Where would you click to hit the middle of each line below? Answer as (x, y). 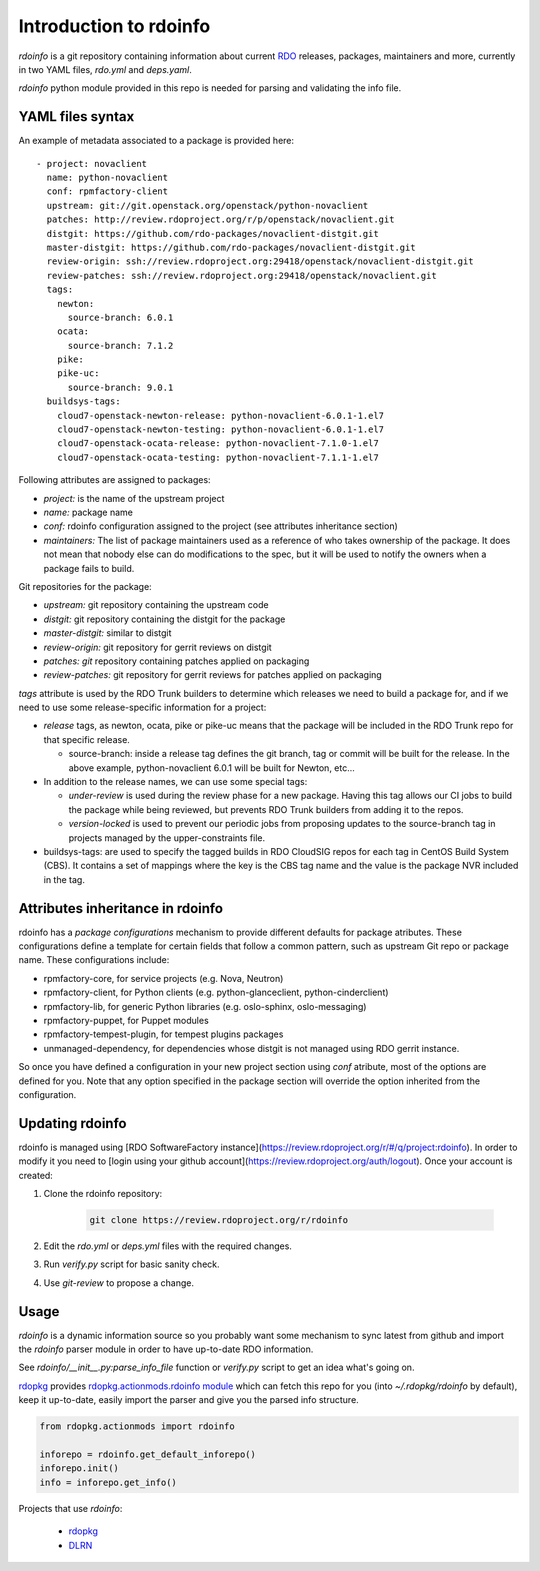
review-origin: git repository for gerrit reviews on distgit (157, 647)
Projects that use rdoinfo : (70, 1508)
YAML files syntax (76, 116)
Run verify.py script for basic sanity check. (131, 1264)
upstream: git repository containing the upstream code (156, 605)
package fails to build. (89, 568)
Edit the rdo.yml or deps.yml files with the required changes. (167, 1246)
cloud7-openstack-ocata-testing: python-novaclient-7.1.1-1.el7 (217, 457)
